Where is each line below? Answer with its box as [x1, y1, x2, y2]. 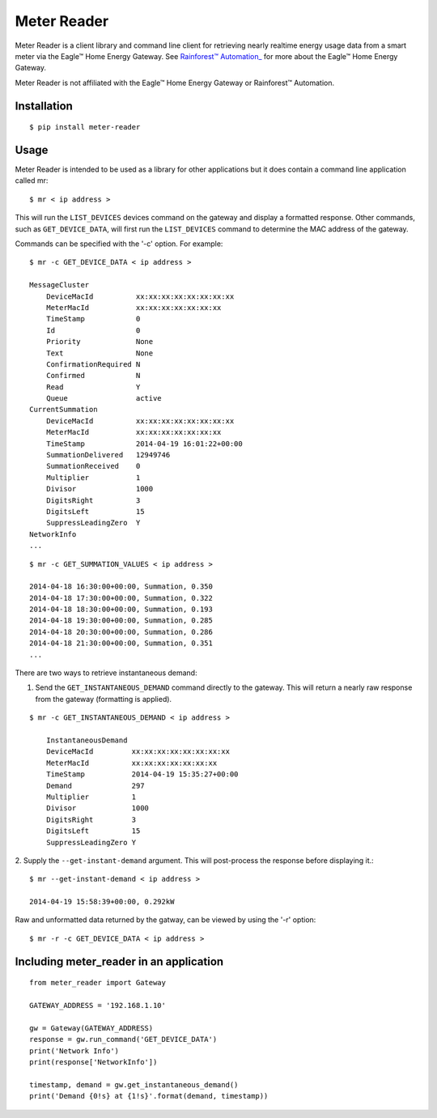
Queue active [45, 393, 162, 403]
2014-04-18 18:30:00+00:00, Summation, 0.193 [29, 605, 214, 614]
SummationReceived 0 [45, 461, 141, 471]
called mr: [15, 176, 49, 185]
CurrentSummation [29, 405, 98, 414]
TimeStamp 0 [45, 314, 141, 324]
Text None [45, 348, 154, 358]
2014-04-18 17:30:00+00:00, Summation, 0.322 [29, 593, 214, 602]
